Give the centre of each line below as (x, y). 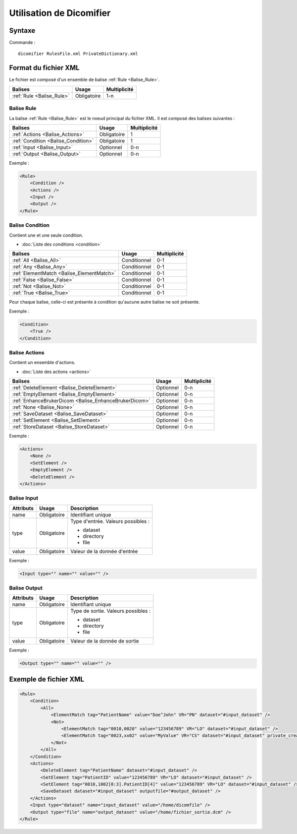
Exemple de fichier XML (47, 679)
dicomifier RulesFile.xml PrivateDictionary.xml (78, 54)
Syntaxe (22, 31)
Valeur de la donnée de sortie (104, 641)
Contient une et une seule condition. (46, 235)
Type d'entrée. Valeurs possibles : (110, 521)
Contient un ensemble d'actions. (42, 363)
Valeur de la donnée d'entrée (104, 551)
